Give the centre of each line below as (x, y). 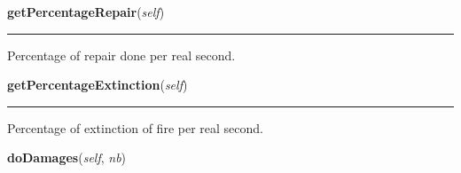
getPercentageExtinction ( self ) (98, 85)
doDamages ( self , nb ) (67, 157)
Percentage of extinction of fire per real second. (135, 127)
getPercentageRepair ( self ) (86, 12)
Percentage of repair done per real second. (121, 55)
